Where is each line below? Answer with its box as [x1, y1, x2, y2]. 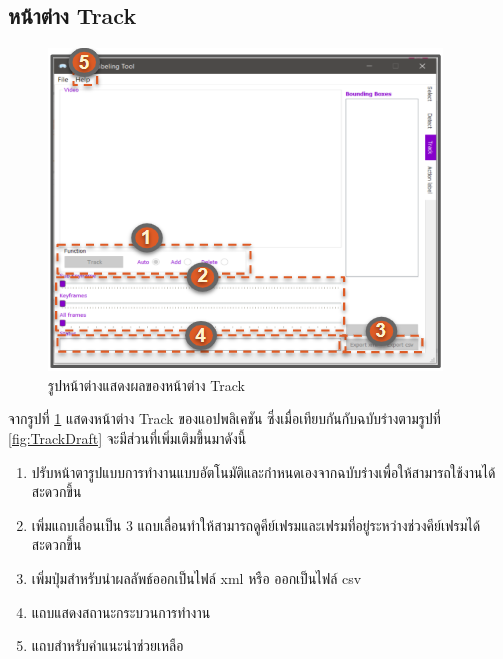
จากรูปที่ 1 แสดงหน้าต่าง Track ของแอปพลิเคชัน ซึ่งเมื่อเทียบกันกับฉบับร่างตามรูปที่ [8, 408, 441, 429]
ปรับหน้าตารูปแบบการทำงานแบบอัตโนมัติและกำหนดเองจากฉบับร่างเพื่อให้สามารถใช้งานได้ [31, 461, 496, 482]
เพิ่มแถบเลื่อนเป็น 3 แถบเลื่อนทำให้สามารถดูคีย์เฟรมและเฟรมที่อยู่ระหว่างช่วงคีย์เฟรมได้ [31, 514, 481, 535]
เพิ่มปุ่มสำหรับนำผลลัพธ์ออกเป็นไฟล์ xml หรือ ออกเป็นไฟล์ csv [31, 567, 362, 588]
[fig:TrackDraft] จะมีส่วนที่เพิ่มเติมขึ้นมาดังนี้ [8, 427, 247, 448]
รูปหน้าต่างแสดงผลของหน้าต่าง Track [48, 374, 245, 395]
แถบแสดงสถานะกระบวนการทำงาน [31, 601, 211, 622]
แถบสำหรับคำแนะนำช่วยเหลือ [31, 635, 184, 656]
